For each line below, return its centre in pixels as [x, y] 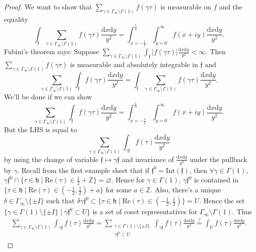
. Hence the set [222, 201]
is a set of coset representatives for [145, 211]
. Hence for [128, 180]
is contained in [216, 180]
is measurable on [186, 6]
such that [61, 201]
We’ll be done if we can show [48, 97]
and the [231, 6]
